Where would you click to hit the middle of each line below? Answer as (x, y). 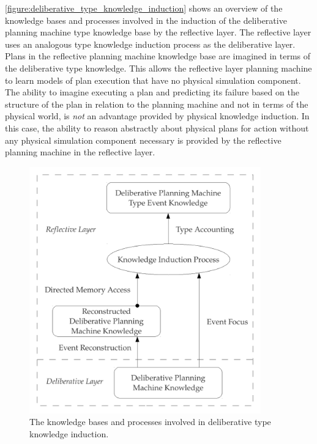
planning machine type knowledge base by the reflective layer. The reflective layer (158, 32)
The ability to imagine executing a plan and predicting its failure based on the (152, 92)
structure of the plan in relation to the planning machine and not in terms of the (157, 104)
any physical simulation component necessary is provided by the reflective (143, 140)
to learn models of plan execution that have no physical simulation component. (153, 80)
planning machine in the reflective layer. (80, 152)
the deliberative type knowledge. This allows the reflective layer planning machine (158, 68)
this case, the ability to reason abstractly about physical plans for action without (157, 128)
